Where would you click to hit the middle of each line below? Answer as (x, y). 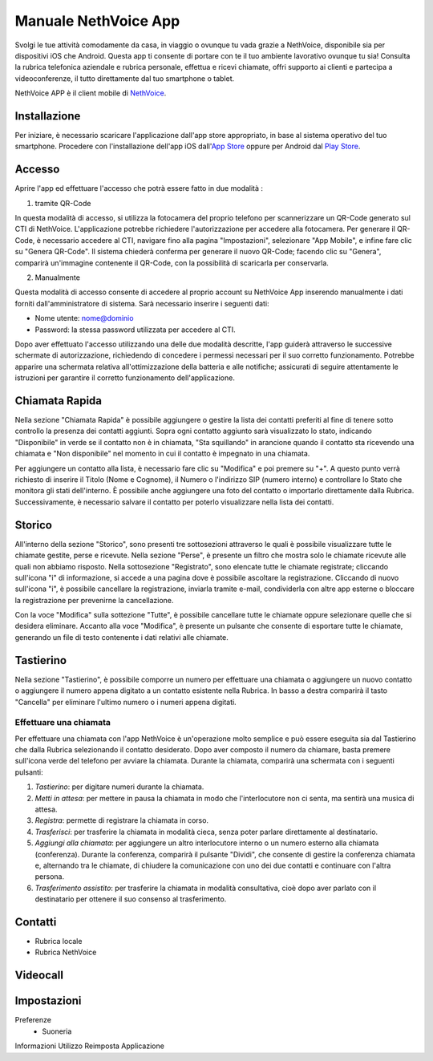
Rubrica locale (59, 942)
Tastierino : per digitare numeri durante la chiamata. (119, 787)
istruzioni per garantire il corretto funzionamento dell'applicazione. (125, 378)
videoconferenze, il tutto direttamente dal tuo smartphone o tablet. (125, 78)
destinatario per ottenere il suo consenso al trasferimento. (131, 899)
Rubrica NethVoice (66, 952)
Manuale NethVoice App (97, 21)
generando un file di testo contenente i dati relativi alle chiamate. (121, 637)
